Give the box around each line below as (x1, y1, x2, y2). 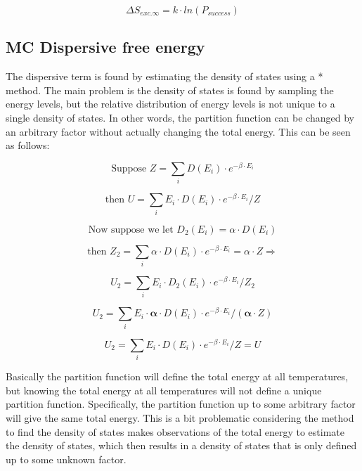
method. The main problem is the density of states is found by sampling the (6, 82, 334, 97)
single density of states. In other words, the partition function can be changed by (6, 110, 354, 124)
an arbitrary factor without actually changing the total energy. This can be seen (6, 124, 351, 138)
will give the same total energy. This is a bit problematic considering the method (6, 410, 354, 425)
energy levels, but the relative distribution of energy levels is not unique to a (6, 96, 335, 111)
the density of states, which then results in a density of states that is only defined (6, 438, 357, 453)
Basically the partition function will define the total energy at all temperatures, (6, 369, 349, 384)
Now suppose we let (88, 224, 174, 235)
